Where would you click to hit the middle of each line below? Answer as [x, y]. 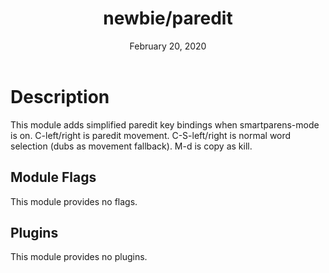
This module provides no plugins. [79, 257]
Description [60, 96]
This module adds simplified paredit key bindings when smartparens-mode [165, 124]
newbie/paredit [168, 18]
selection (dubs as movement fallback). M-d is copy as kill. [131, 146]
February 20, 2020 [168, 46]
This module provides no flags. [74, 201]
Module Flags [53, 177]
